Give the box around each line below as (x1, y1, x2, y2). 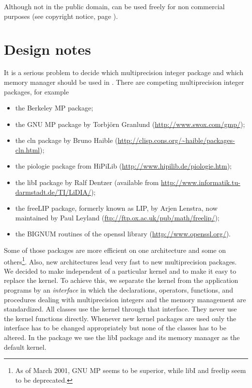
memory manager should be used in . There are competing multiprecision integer (4, 77, 244, 87)
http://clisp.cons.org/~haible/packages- (117, 135, 235, 145)
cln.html (15, 144, 40, 155)
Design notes (4, 39, 91, 59)
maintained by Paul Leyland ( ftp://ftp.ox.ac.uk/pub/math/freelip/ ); (15, 212, 220, 222)
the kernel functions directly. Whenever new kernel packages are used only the (4, 313, 236, 323)
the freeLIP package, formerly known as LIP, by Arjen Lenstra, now (15, 203, 218, 213)
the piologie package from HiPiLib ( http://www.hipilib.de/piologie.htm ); (15, 161, 232, 171)
